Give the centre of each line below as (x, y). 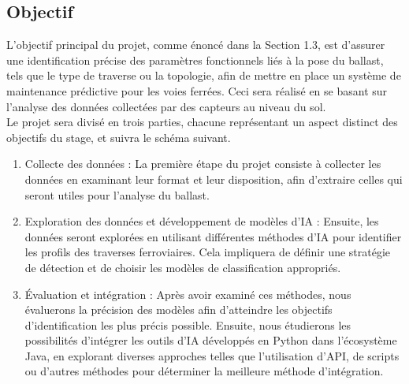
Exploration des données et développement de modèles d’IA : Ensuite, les (202, 221)
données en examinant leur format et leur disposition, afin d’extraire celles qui (214, 179)
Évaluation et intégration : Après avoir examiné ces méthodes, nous (188, 294)
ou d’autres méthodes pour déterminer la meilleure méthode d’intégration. (204, 371)
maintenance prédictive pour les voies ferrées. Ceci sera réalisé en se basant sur (197, 90)
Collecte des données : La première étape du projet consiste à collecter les (203, 164)
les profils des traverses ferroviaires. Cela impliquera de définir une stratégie (208, 252)
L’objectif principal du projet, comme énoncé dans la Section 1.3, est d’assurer (196, 45)
